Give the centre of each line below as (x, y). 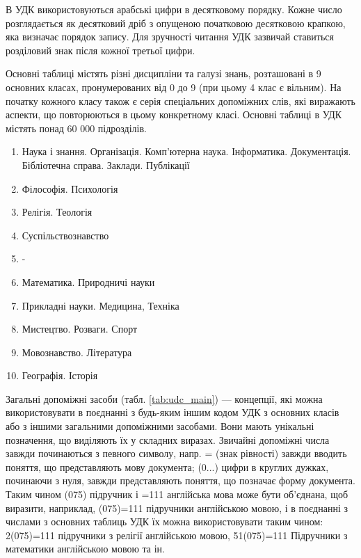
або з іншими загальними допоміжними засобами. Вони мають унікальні (160, 426)
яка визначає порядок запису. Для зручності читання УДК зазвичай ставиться (170, 37)
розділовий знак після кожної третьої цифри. (101, 50)
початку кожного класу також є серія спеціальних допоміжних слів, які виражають (181, 101)
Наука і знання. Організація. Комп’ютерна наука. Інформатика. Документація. (186, 151)
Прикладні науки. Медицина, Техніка (101, 305)
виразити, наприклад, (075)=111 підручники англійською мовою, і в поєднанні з (177, 508)
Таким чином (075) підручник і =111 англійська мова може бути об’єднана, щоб (177, 494)
